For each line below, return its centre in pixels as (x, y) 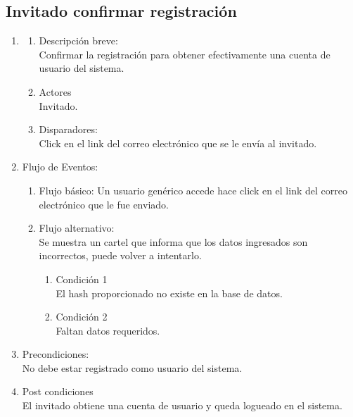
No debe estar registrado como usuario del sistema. (132, 367)
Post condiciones (58, 391)
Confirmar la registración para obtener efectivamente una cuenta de (185, 54)
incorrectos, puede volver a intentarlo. (120, 255)
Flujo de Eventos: (60, 167)
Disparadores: (68, 129)
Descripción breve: (78, 41)
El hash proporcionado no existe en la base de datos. (169, 293)
